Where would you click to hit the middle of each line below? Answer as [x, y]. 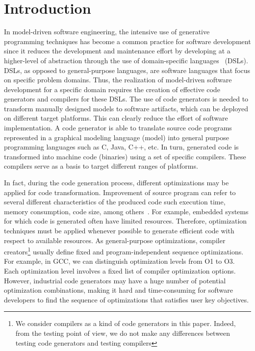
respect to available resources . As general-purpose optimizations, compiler [115, 240]
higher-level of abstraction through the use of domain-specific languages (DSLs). [126, 60]
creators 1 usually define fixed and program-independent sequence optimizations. [124, 251]
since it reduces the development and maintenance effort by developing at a [117, 51]
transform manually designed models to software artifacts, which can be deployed [126, 108]
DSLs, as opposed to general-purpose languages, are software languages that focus [127, 70]
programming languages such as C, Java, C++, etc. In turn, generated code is [121, 147]
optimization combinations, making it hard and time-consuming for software [119, 290]
